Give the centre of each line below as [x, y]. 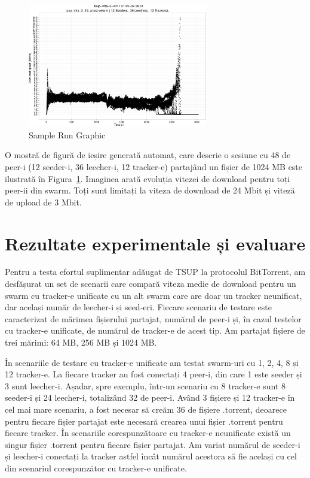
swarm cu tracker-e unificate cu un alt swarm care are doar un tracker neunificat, [154, 295]
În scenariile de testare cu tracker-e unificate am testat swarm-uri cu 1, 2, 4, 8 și [152, 362]
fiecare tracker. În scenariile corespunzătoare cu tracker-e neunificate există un [148, 433]
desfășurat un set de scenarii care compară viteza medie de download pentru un [151, 284]
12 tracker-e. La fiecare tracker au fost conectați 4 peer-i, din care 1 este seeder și [154, 374]
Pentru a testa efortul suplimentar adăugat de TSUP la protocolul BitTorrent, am [155, 272]
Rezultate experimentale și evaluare [155, 243]
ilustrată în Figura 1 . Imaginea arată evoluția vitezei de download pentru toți [148, 178]
